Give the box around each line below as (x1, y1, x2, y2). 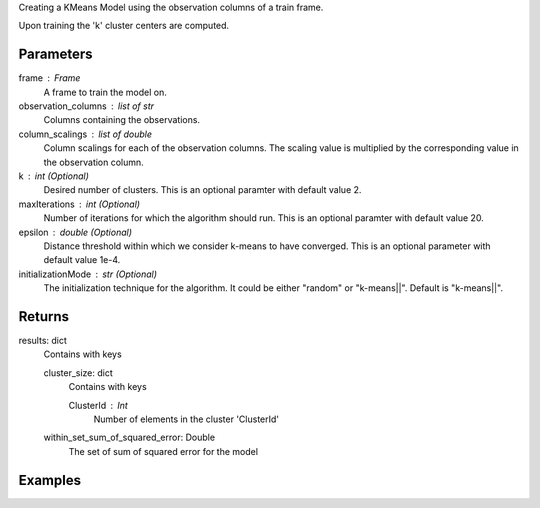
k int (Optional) (18, 170, 90, 182)
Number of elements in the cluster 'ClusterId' (93, 413, 280, 425)
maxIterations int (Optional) (18, 198, 140, 210)
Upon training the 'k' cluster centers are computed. (18, 20, 230, 32)
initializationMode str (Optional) (18, 268, 158, 280)
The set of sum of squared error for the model (68, 445, 259, 457)
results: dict (18, 335, 67, 347)
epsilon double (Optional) (18, 226, 133, 238)
